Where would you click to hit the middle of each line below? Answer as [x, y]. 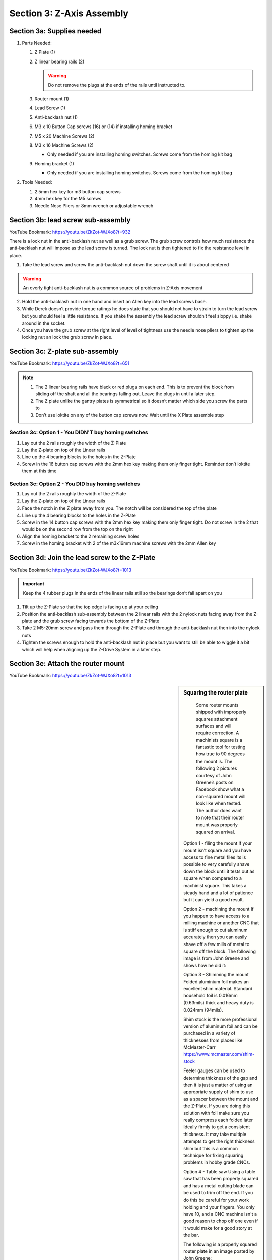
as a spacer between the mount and [221, 1099]
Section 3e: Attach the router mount [67, 664]
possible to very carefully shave [217, 864]
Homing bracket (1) [54, 163]
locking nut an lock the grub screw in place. [67, 337]
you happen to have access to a [217, 916]
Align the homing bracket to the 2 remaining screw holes [81, 536]
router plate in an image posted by [219, 1251]
